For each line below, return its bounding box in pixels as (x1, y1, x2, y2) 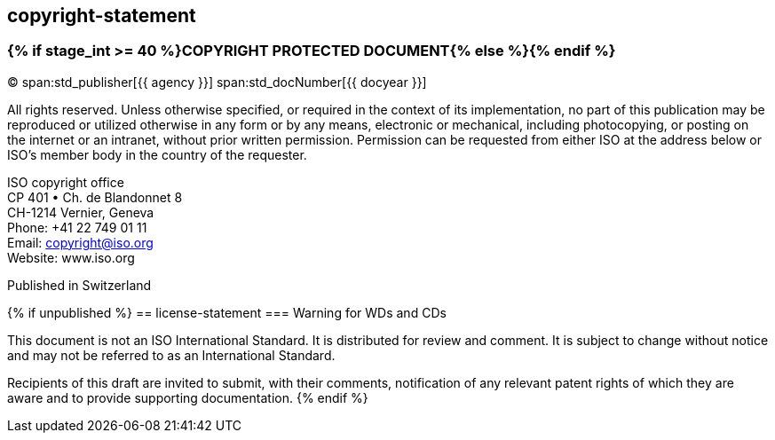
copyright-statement (7, 4, 196, 27)
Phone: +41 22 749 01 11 (7, 219, 147, 235)
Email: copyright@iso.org (7, 234, 154, 250)
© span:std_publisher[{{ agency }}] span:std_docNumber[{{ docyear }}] (7, 74, 427, 90)
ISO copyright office (7, 174, 124, 190)
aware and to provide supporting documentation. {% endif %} (7, 389, 368, 405)
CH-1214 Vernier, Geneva (7, 204, 154, 220)
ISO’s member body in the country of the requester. (7, 146, 307, 162)
